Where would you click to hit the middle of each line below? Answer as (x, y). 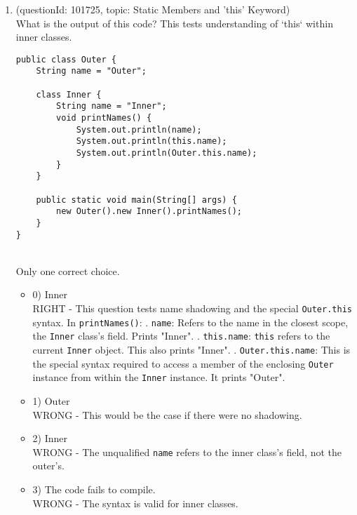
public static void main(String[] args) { (136, 200)
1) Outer (51, 401)
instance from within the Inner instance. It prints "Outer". (159, 377)
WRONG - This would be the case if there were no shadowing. (167, 414)
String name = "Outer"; (91, 71)
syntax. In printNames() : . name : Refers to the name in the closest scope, (190, 322)
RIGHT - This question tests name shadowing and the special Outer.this (192, 308)
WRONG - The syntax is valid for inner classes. (135, 503)
